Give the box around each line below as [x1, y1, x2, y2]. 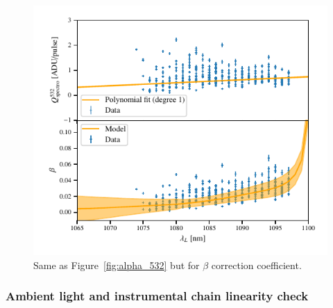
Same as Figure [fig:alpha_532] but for [33, 257, 200, 272]
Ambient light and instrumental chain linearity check [6, 287, 309, 305]
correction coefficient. [211, 257, 302, 272]
